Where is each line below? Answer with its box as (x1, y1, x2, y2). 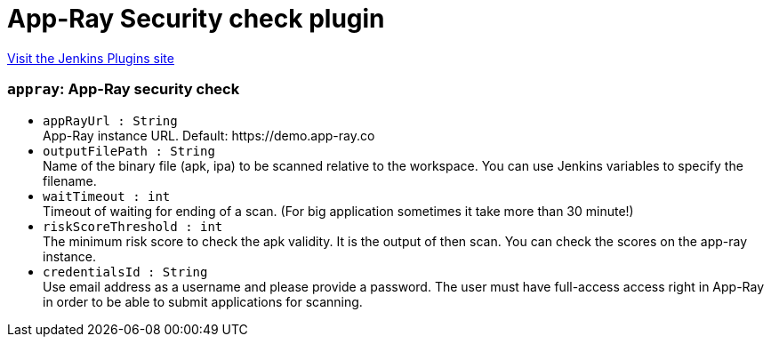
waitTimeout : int (43, 188, 171, 204)
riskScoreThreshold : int (43, 219, 223, 234)
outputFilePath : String (43, 143, 215, 158)
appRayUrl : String (43, 113, 178, 128)
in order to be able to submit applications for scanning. (43, 293, 363, 309)
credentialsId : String (43, 264, 208, 279)
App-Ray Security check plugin (7, 4, 385, 34)
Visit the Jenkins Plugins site (7, 50, 174, 66)
